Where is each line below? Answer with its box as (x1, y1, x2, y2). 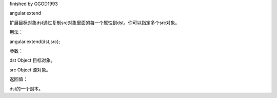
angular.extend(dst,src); (9, 38, 61, 45)
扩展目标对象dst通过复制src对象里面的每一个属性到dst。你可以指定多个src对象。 (9, 19, 180, 26)
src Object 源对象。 (9, 67, 51, 73)
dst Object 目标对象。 (9, 57, 55, 64)
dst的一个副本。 (9, 85, 44, 92)
